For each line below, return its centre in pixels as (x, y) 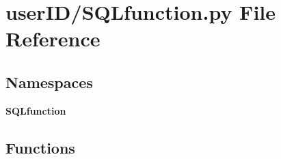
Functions (40, 147)
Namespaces (49, 82)
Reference (53, 39)
